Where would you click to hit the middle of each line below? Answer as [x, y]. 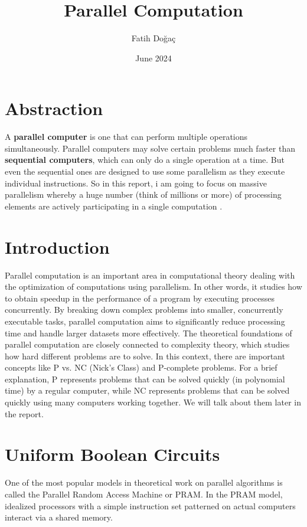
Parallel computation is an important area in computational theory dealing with [150, 275]
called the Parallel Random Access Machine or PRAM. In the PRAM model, [144, 494]
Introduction [57, 246]
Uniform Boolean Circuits [112, 454]
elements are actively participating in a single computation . [114, 206]
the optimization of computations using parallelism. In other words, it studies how [153, 287]
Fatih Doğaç [153, 38]
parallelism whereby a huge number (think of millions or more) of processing [143, 194]
